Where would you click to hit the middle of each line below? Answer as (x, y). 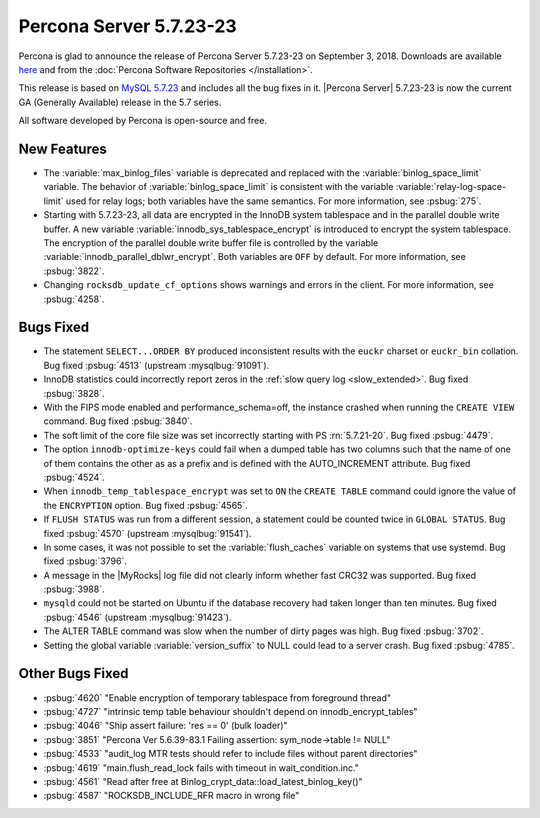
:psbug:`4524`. (74, 477)
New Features (62, 148)
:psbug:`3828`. (74, 393)
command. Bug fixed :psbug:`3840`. (118, 421)
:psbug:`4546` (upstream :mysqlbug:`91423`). (137, 617)
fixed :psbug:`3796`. (85, 561)
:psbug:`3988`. (74, 589)
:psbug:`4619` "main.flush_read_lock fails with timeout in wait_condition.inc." (201, 767)
